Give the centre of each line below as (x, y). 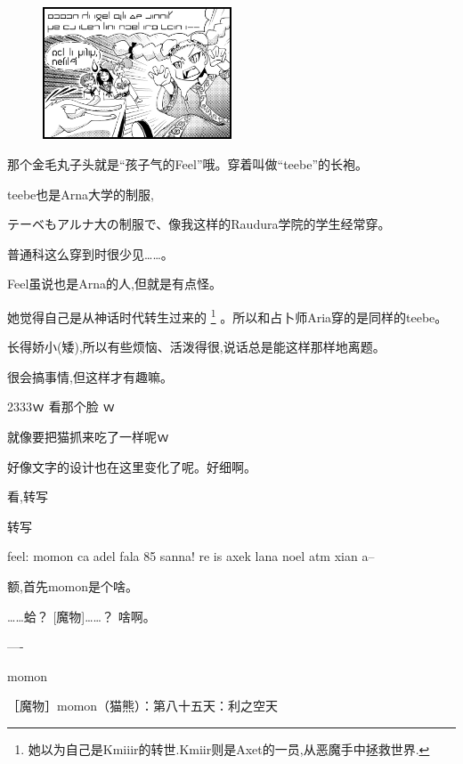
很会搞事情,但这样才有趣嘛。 (90, 376)
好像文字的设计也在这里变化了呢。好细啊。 (132, 466)
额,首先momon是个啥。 (73, 585)
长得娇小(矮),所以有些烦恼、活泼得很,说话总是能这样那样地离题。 (196, 347)
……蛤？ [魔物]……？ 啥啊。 (81, 616)
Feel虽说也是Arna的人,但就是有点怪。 (114, 284)
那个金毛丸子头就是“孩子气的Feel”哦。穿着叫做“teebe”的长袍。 (188, 163)
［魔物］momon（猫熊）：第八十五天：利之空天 (143, 706)
